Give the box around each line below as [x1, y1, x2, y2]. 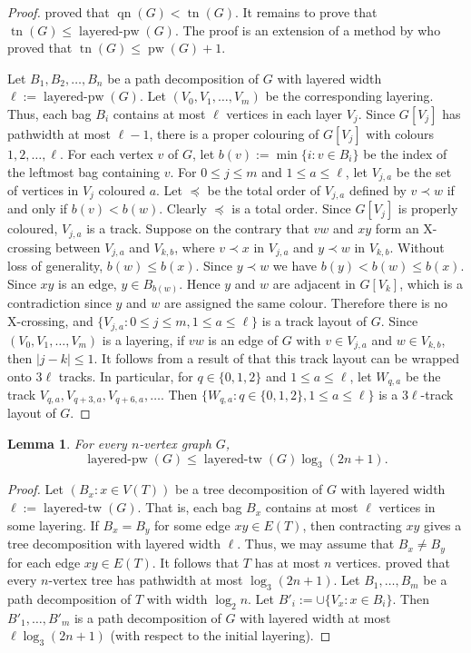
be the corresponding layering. [265, 86, 434, 105]
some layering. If [7, 515, 99, 534]
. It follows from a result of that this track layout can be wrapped [93, 348, 460, 367]
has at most [254, 552, 320, 571]
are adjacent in [272, 273, 356, 292]
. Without [389, 237, 445, 256]
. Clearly [159, 199, 207, 218]
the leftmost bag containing [7, 162, 161, 181]
